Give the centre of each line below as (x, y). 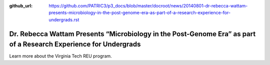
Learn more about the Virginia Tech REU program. (60, 56)
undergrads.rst (64, 19)
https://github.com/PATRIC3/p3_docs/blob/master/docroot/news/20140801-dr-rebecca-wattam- (148, 6)
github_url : (21, 6)
